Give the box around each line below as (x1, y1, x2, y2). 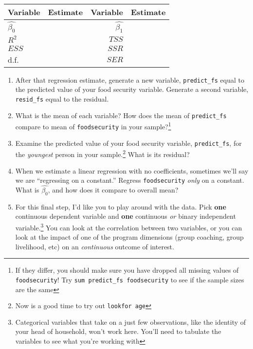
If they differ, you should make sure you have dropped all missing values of (15, 265, 239, 275)
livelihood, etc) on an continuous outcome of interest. (15, 241, 174, 251)
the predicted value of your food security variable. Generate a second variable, (15, 84, 249, 94)
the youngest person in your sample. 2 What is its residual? (15, 148, 190, 159)
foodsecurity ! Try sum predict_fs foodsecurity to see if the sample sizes (15, 274, 244, 284)
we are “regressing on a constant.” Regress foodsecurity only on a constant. (15, 175, 244, 185)
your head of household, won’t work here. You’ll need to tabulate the (15, 326, 221, 336)
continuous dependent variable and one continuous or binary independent (15, 211, 236, 221)
